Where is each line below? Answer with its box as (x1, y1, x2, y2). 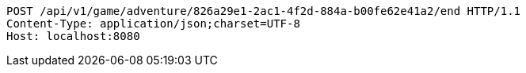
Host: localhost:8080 (6, 30, 140, 42)
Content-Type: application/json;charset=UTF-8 (6, 17, 300, 30)
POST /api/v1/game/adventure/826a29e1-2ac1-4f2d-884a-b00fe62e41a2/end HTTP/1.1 (6, 5, 521, 17)
